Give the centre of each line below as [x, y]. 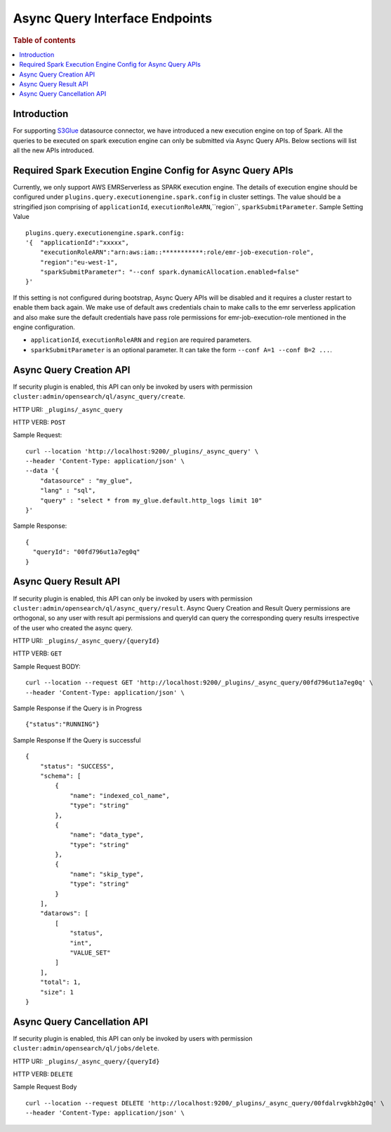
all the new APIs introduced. [54, 150]
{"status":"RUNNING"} [62, 724]
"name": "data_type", [107, 835]
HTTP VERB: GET [38, 653]
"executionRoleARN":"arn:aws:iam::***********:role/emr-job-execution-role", [177, 252]
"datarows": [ [64, 913]
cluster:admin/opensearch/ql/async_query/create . [99, 397]
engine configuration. [44, 327]
